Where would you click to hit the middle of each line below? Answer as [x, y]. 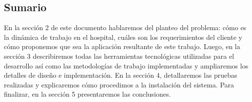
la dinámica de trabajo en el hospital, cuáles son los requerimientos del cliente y [123, 37]
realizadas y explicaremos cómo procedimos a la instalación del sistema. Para [119, 84]
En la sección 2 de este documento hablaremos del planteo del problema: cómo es [125, 27]
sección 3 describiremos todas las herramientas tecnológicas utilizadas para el [119, 56]
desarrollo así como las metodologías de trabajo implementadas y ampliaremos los [126, 65]
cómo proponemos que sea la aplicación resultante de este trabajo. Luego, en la [122, 46]
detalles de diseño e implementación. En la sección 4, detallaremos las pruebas [121, 75]
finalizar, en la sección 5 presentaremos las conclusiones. [87, 94]
